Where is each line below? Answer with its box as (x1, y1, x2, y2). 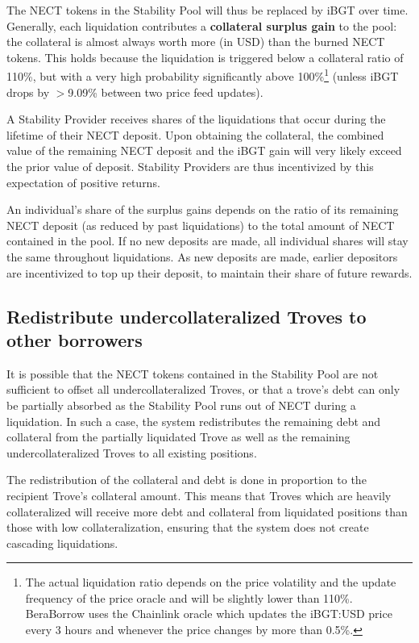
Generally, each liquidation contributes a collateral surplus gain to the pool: (6, 17, 397, 34)
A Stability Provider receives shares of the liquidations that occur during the (6, 111, 386, 127)
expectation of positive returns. (6, 173, 160, 190)
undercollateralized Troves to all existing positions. (6, 444, 257, 461)
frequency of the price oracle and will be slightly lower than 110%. (25, 589, 353, 606)
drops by (6, 83, 50, 100)
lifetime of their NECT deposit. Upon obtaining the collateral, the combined (6, 126, 384, 143)
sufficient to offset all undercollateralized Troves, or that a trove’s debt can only (6, 381, 400, 398)
